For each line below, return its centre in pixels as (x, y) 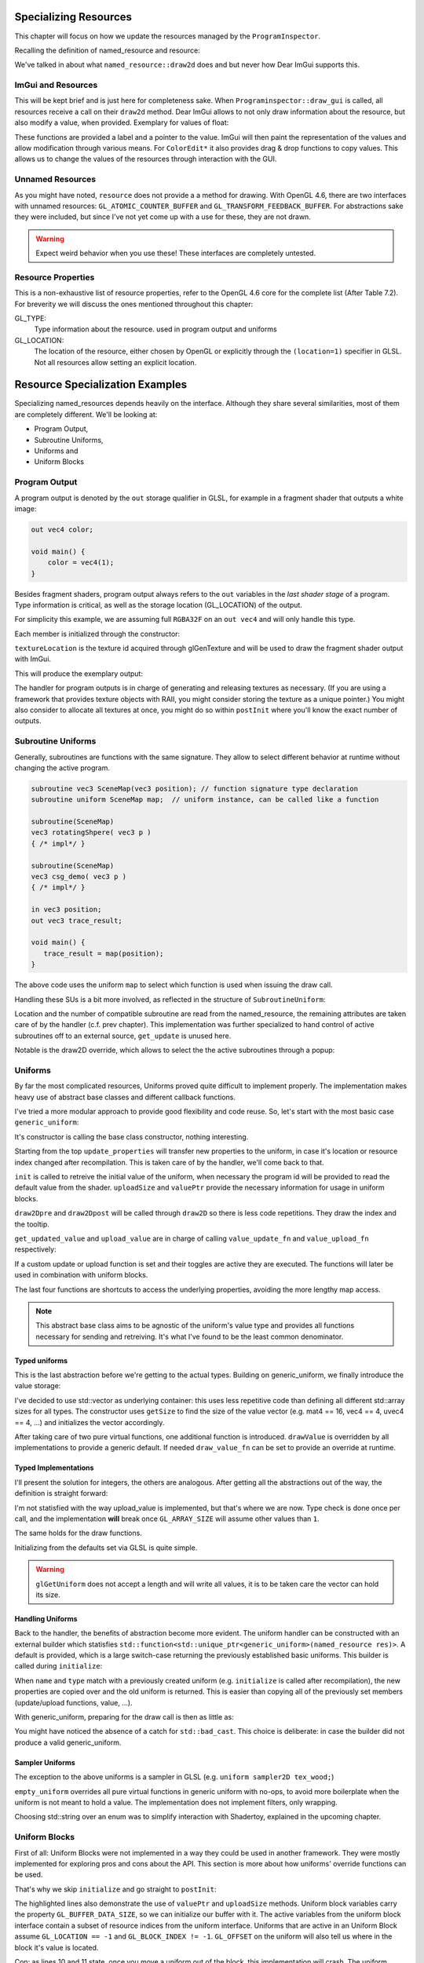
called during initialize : (58, 1666)
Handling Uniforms (46, 1618)
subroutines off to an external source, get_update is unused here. (123, 1036)
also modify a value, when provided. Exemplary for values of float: (122, 122)
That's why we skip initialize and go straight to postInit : (115, 1889)
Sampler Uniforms (45, 1762)
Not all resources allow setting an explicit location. (115, 362)
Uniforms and (56, 451)
